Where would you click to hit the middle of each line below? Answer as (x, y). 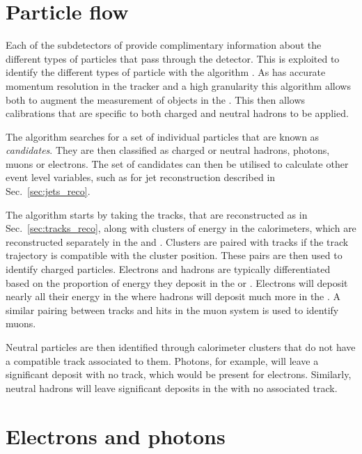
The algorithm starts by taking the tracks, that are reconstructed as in (157, 214)
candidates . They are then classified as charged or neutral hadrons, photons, (168, 150)
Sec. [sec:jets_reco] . (48, 191)
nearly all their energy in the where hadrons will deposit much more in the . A (173, 296)
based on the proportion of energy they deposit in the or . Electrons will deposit (177, 282)
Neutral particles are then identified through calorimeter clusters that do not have (181, 347)
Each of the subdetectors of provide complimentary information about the (164, 45)
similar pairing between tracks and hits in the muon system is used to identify (172, 310)
